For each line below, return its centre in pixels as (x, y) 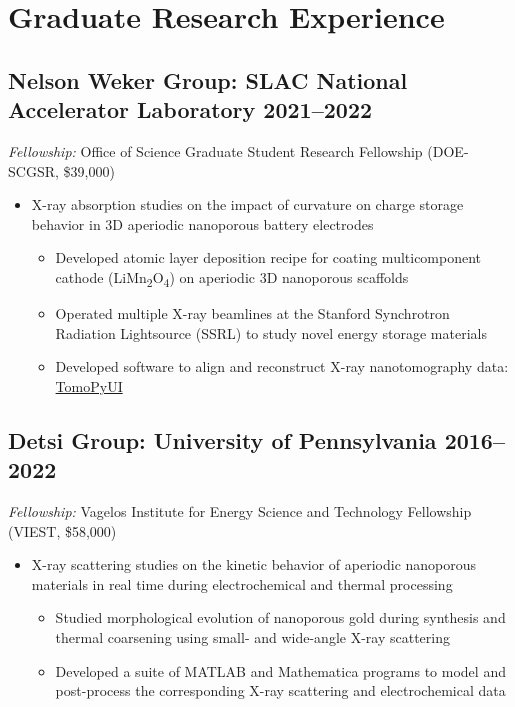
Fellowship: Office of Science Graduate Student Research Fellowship (215, 150)
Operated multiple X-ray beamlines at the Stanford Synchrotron (252, 313)
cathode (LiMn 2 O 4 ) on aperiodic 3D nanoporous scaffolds (232, 278)
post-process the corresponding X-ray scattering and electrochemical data (280, 690)
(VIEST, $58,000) (62, 530)
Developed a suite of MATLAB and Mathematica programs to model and (280, 670)
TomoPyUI (89, 385)
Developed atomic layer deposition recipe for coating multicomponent (268, 257)
